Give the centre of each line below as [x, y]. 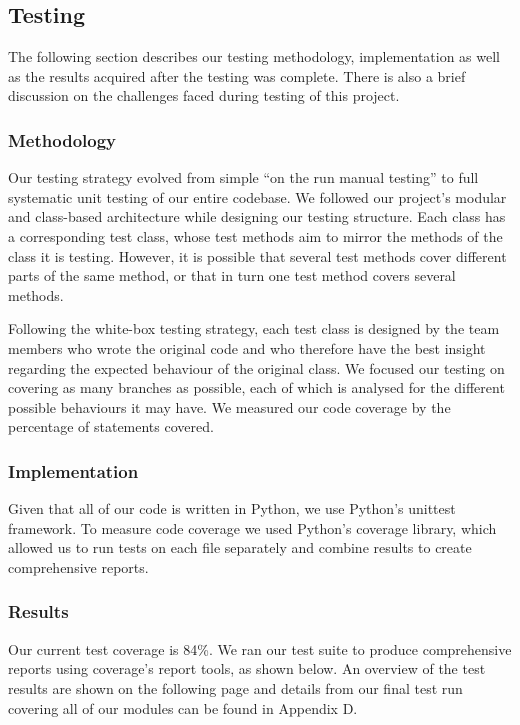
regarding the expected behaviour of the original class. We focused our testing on [256, 367]
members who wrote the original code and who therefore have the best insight [247, 347]
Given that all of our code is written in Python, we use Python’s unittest [232, 508]
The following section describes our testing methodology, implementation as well [254, 56]
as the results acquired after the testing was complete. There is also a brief [237, 75]
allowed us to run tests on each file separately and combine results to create [240, 547]
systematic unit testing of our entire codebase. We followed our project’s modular [257, 196]
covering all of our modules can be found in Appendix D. [183, 707]
